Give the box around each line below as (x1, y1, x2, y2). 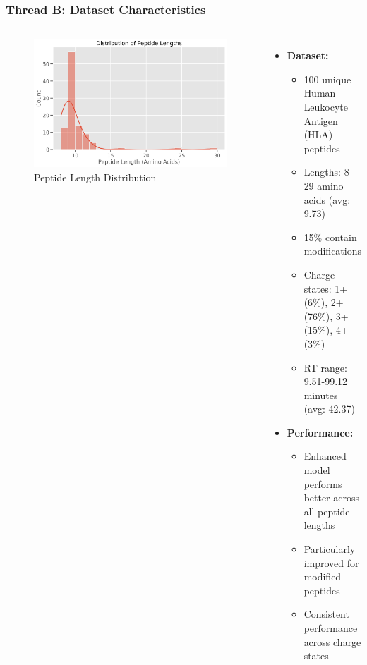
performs (303, 476, 342, 491)
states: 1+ (303, 281, 348, 295)
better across (303, 490, 360, 505)
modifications (303, 243, 361, 258)
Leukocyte (303, 99, 349, 114)
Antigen (303, 113, 338, 128)
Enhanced (303, 449, 347, 463)
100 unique (303, 71, 351, 86)
